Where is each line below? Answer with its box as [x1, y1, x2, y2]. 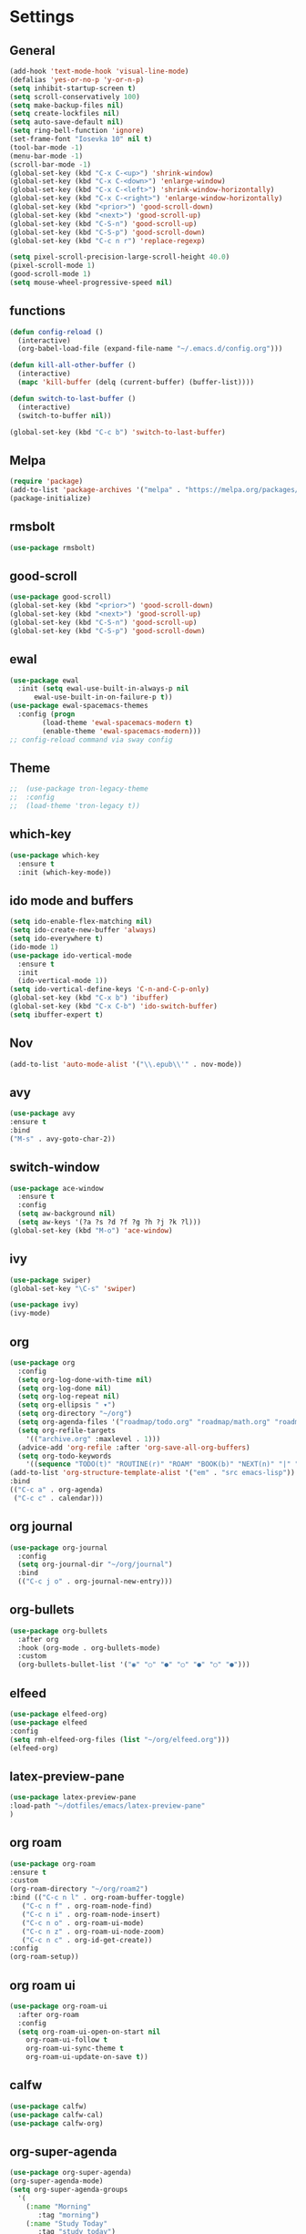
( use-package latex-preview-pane [9, 1793, 137, 1802]
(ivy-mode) [9, 1309, 51, 1318]
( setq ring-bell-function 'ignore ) [9, 126, 145, 136]
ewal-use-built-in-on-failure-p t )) [33, 692, 173, 702]
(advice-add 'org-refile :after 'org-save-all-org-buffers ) [17, 1442, 250, 1452]
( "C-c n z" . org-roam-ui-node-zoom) [21, 1927, 166, 1936]
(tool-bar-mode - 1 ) [9, 143, 84, 152]
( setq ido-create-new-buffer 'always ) [9, 926, 157, 935]
